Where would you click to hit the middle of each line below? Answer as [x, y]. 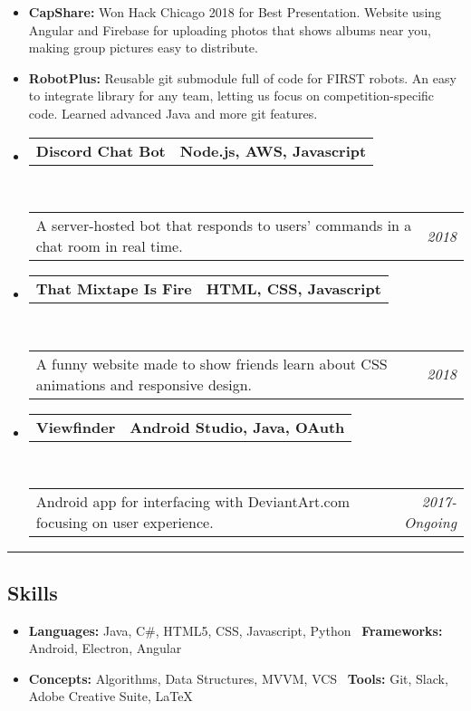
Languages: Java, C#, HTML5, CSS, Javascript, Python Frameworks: [235, 630]
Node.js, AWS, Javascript [273, 150]
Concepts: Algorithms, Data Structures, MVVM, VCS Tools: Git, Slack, [238, 678]
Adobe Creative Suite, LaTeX [111, 696]
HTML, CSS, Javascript [293, 289]
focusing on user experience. [125, 523]
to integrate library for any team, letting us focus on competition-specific [231, 96]
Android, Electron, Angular [105, 648]
